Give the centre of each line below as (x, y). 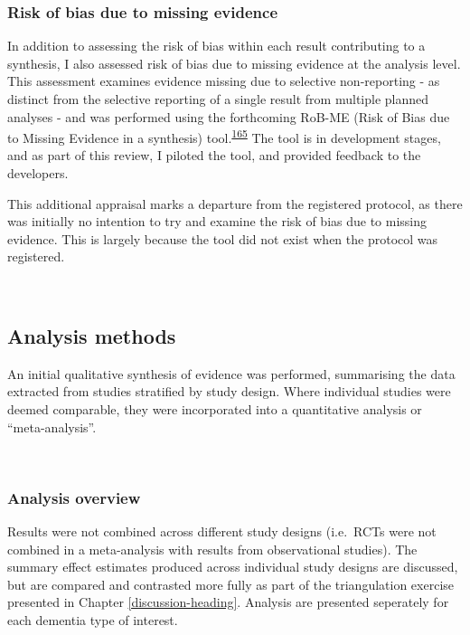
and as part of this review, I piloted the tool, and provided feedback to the (214, 155)
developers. (38, 173)
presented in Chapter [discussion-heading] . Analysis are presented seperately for (228, 602)
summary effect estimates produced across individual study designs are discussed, (233, 567)
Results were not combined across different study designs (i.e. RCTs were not (222, 531)
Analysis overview (74, 497)
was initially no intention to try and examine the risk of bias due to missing (217, 221)
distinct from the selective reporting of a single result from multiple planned (218, 99)
